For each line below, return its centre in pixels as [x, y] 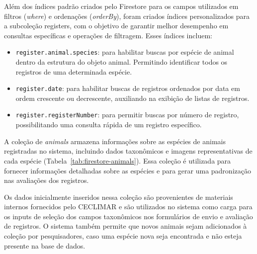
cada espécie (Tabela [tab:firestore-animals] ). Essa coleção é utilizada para [118, 160]
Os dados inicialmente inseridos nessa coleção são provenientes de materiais [119, 197]
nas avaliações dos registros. [46, 180]
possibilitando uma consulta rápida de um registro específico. [109, 125]
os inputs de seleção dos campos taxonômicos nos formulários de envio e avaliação [128, 216]
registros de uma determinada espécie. [74, 71]
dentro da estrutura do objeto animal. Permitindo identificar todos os [122, 62]
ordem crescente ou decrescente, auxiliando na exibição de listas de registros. [132, 98]
